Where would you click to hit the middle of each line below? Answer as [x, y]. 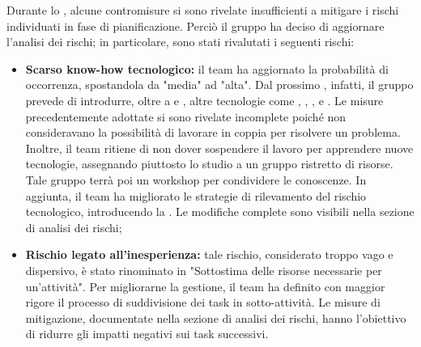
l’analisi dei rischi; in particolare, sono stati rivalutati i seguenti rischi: [181, 42]
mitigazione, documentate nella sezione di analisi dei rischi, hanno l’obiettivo [216, 317]
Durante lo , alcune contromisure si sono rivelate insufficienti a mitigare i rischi [203, 10]
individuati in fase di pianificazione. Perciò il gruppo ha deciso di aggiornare [196, 25]
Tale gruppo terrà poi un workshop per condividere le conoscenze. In [196, 179]
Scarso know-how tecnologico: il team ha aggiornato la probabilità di [207, 68]
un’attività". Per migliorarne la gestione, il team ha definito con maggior [205, 286]
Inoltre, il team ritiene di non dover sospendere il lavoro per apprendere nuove [219, 148]
